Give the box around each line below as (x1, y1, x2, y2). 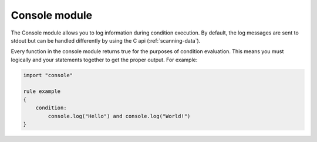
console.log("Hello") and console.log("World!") (48, 113, 191, 119)
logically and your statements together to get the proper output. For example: (11, 56, 198, 63)
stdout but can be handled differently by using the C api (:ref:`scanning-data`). (11, 37, 201, 44)
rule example (23, 88, 61, 95)
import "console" (23, 72, 73, 78)
